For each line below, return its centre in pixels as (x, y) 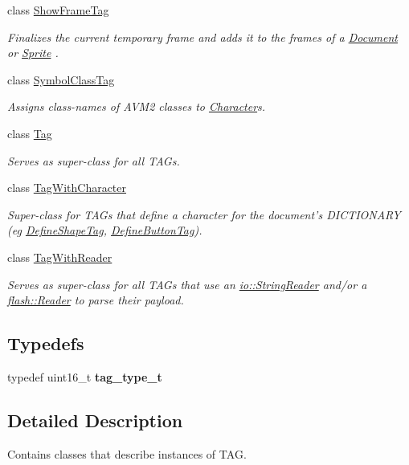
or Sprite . (33, 53)
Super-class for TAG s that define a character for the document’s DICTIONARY (204, 214)
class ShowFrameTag (58, 10)
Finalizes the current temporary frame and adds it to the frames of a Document (203, 37)
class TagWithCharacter (67, 188)
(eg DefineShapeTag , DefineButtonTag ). (105, 230)
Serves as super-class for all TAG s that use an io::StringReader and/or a (187, 284)
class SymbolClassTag (61, 79)
